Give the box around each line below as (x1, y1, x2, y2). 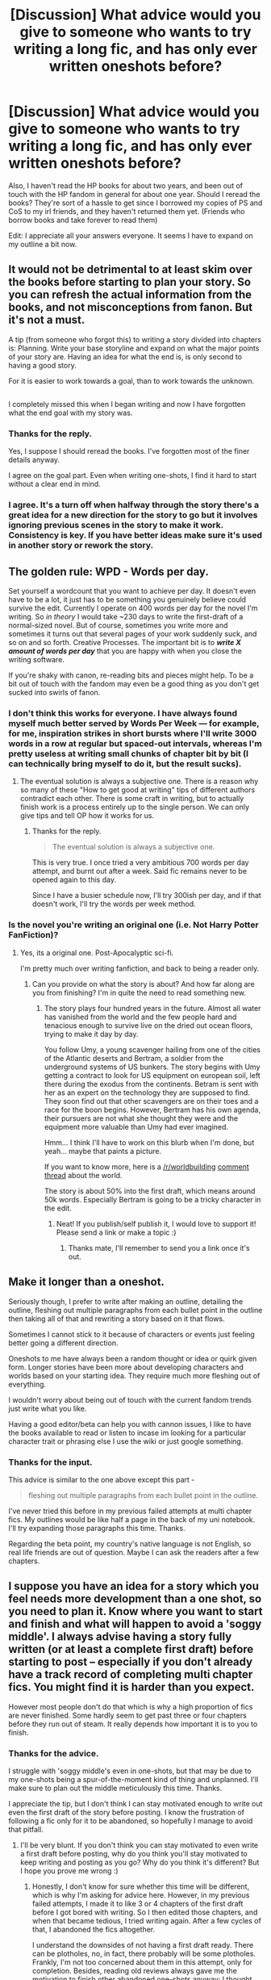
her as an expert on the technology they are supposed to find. (44, 1088, 250, 1097)
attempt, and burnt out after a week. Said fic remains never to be (31, 866, 248, 876)
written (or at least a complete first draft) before (8, 1642, 254, 1656)
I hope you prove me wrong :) (19, 1865, 119, 1875)
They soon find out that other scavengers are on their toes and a (44, 1096, 259, 1105)
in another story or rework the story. (8, 539, 154, 551)
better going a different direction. (8, 1338, 119, 1348)
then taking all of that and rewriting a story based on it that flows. (8, 1314, 225, 1323)
